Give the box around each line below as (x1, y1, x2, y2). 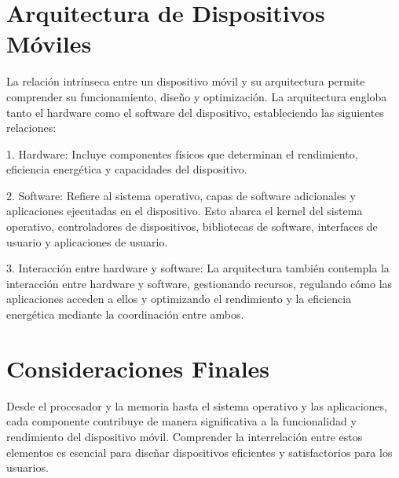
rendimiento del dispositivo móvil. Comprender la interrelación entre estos (6, 428, 363, 444)
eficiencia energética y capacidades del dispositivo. (6, 161, 247, 177)
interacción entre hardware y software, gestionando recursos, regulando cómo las (6, 275, 393, 291)
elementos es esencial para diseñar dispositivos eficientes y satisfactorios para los (6, 443, 393, 460)
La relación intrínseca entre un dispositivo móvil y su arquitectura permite (6, 73, 365, 89)
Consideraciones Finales (6, 352, 270, 384)
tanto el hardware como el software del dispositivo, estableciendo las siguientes (6, 104, 384, 120)
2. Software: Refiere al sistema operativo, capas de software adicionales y (6, 187, 356, 203)
